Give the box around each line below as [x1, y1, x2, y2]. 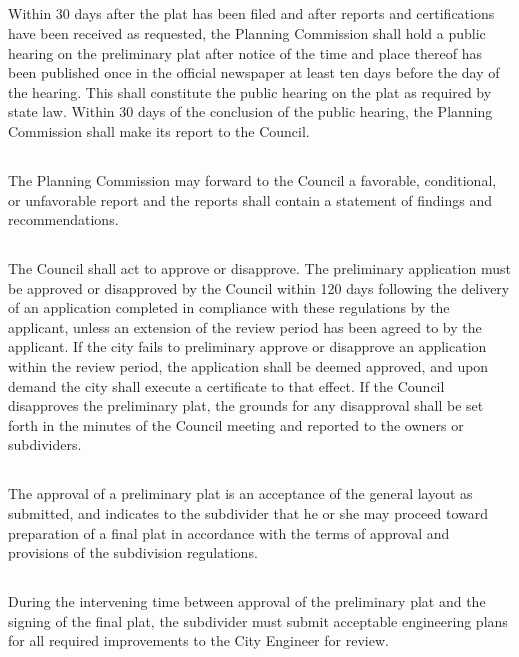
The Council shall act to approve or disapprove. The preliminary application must [8, 258, 511, 279]
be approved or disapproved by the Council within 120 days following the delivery [8, 277, 510, 298]
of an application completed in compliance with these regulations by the [8, 297, 450, 318]
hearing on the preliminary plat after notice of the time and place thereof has [8, 42, 482, 63]
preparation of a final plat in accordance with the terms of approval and [8, 522, 450, 543]
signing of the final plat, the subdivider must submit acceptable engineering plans [8, 610, 508, 631]
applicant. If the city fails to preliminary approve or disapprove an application [8, 336, 487, 357]
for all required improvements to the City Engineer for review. [8, 630, 389, 651]
